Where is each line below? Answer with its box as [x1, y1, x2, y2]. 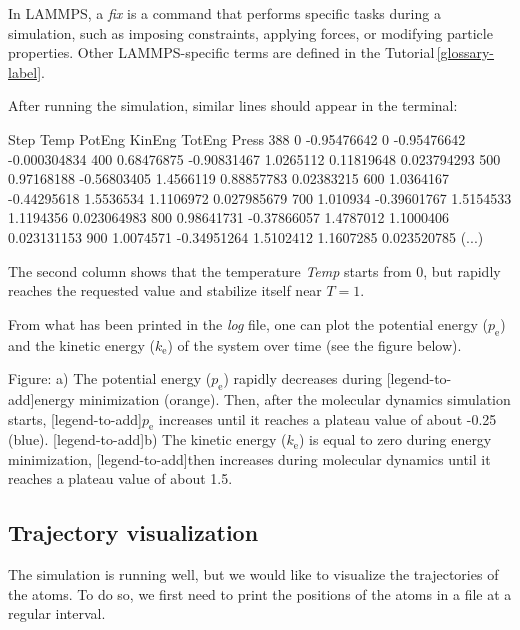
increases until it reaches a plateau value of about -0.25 [158, 408, 497, 429]
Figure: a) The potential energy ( [8, 368, 212, 389]
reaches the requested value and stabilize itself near [8, 280, 322, 301]
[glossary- [436, 42, 495, 63]
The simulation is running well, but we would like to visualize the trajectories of [8, 564, 499, 585]
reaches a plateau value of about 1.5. [8, 468, 233, 489]
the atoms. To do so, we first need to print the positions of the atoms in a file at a [8, 583, 512, 604]
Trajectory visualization [8, 517, 259, 548]
